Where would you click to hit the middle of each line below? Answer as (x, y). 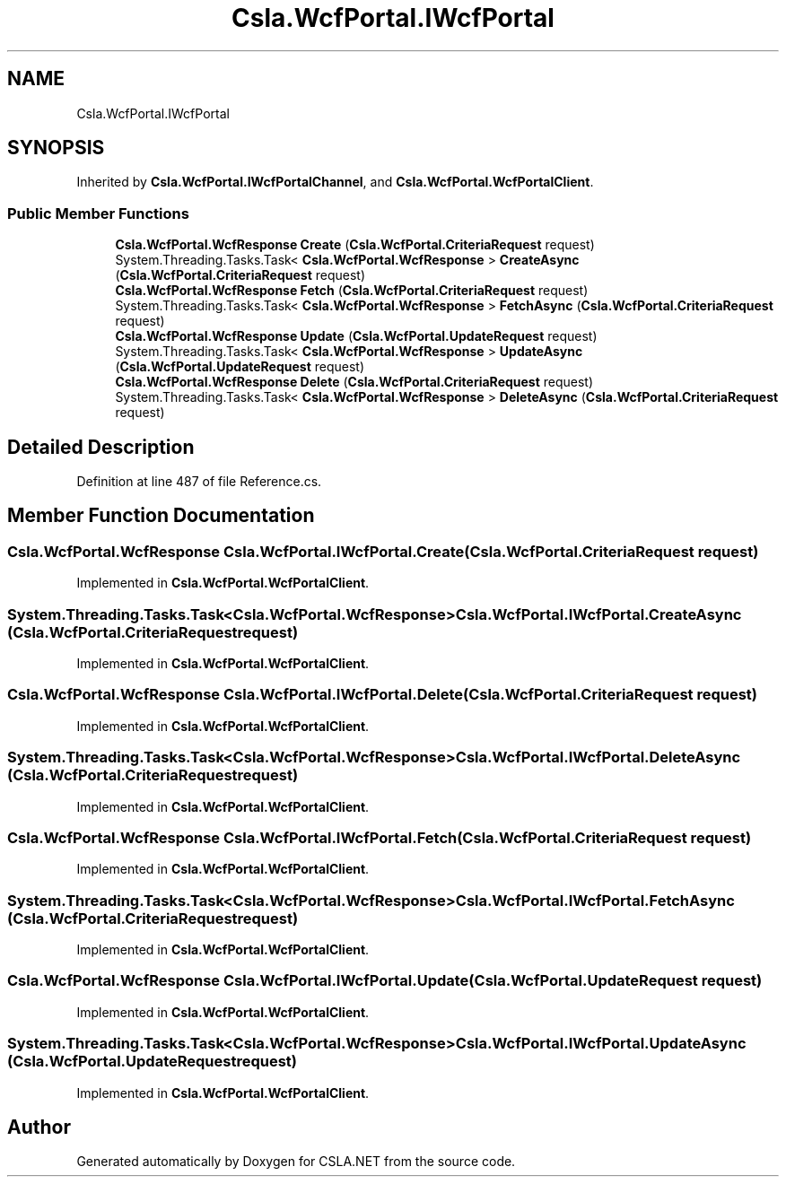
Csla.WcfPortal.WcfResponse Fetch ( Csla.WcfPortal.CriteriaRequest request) (352, 291)
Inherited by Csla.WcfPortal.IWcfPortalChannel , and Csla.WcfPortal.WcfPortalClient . (335, 182)
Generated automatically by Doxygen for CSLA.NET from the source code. (296, 1162)
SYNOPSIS (56, 148)
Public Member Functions (98, 213)
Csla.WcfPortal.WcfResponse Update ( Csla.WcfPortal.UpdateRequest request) (356, 336)
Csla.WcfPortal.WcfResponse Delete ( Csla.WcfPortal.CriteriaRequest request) (354, 382)
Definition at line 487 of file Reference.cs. (199, 482)
